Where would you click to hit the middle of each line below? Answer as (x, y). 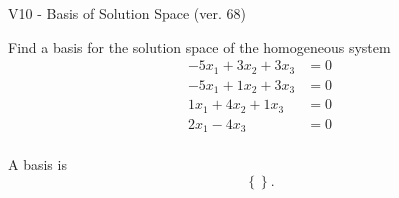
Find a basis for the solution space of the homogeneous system (199, 46)
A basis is (37, 164)
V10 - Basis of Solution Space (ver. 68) (127, 13)
